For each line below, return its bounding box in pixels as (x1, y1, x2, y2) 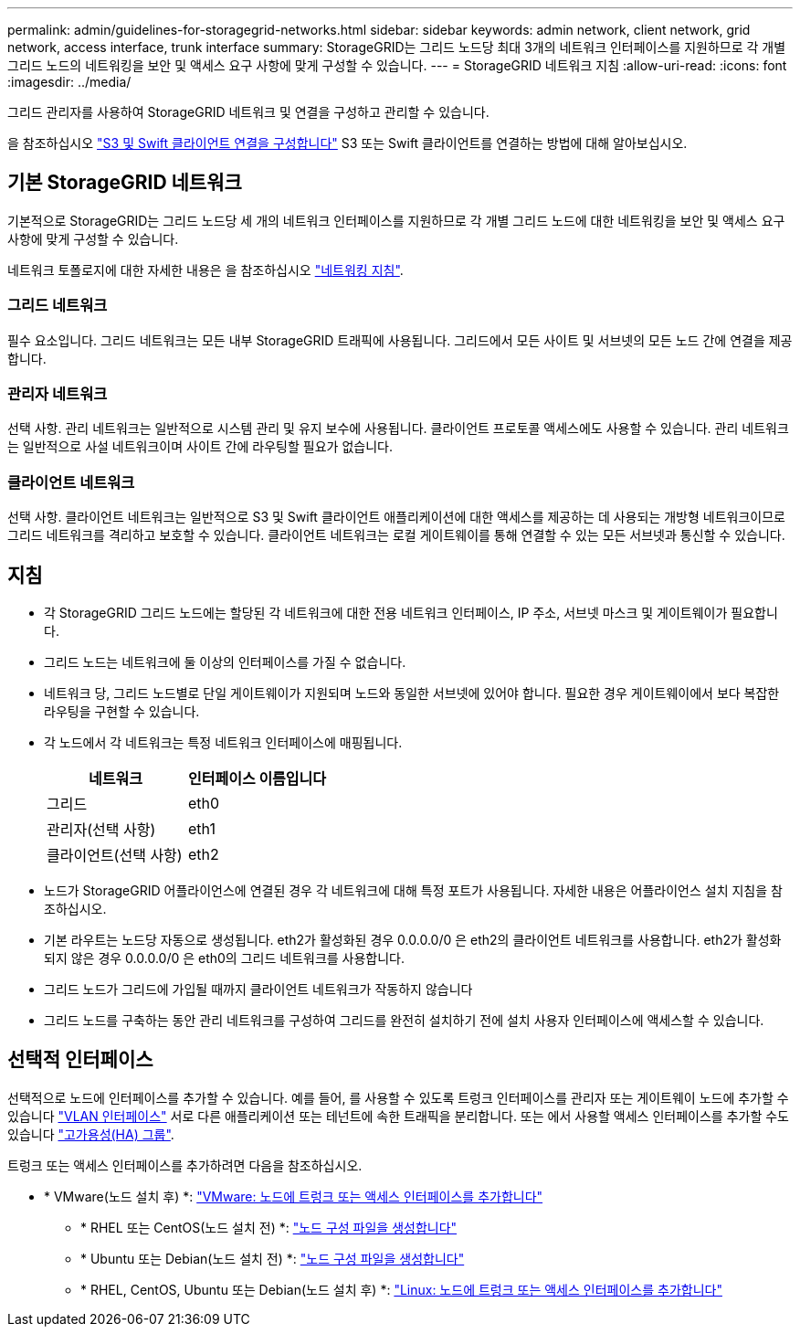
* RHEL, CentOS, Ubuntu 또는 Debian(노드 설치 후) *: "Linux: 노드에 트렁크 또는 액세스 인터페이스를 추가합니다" (80, 1281, 722, 1297)
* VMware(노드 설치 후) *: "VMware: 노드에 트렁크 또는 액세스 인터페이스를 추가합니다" (44, 1188, 543, 1204)
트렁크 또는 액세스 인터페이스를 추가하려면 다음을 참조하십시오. (7, 1157, 363, 1173)
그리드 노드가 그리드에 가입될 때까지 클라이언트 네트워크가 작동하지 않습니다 (44, 980, 473, 997)
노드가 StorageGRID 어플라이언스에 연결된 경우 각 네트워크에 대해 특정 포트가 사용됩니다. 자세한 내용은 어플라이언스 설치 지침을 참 (44, 882, 783, 898)
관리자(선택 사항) (47, 820, 156, 839)
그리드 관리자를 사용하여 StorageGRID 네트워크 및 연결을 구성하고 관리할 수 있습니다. (7, 104, 489, 120)
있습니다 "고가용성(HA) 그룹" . (7, 1126, 174, 1142)
